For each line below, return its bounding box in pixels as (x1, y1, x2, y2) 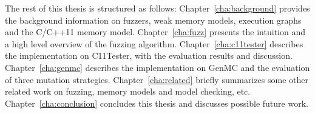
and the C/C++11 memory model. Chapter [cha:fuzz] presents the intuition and (5, 25, 305, 38)
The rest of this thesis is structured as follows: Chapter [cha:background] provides (5, 2, 310, 14)
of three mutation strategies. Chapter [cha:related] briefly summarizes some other (5, 73, 308, 85)
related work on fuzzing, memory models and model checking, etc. (5, 85, 251, 98)
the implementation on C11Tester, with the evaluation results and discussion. (5, 49, 293, 62)
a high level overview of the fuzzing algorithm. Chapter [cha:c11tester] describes (5, 37, 303, 50)
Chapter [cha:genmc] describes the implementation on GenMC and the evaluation (5, 61, 310, 73)
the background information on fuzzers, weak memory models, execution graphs (5, 13, 302, 26)
